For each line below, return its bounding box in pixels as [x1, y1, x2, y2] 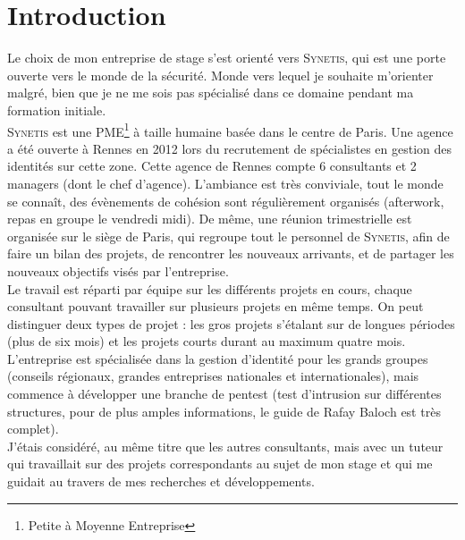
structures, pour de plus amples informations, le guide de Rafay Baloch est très [7, 401, 441, 420]
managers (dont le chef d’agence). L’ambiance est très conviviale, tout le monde [7, 173, 444, 192]
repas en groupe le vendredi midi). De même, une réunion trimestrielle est [7, 209, 412, 228]
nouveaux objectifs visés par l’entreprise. [7, 261, 229, 280]
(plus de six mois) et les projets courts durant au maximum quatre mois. [7, 332, 406, 350]
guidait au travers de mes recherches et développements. [7, 472, 315, 491]
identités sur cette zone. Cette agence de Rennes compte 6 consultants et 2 [7, 156, 417, 175]
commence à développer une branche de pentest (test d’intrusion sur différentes [7, 384, 442, 403]
